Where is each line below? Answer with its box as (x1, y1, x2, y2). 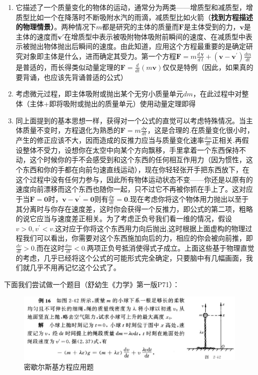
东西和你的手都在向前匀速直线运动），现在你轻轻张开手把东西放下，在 (22, 164, 250, 175)
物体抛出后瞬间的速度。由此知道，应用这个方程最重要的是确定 (43, 41, 246, 51)
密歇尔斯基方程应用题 (24, 362, 94, 372)
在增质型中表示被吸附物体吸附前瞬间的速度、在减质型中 (64, 31, 246, 41)
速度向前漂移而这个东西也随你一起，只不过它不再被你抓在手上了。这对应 (15, 184, 253, 194)
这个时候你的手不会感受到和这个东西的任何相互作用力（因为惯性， (29, 154, 246, 165)
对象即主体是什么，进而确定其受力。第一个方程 (22, 50, 176, 61)
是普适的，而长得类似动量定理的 (15, 61, 121, 72)
